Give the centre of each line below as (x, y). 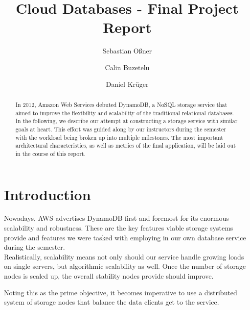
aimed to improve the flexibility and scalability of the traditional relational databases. (125, 113)
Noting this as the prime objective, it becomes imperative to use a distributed (121, 292)
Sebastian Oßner (127, 51)
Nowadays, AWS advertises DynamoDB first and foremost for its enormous (116, 218)
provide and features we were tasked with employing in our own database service (125, 237)
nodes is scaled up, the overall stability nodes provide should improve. (109, 275)
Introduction (47, 194)
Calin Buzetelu (127, 67)
